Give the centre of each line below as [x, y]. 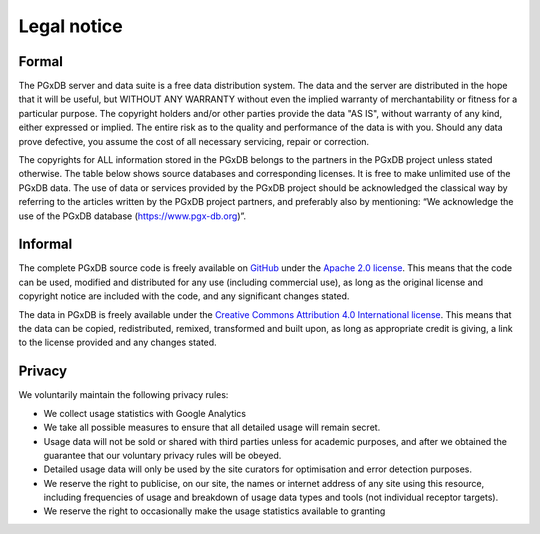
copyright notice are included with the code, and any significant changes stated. [184, 296]
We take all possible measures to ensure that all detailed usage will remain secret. [212, 427]
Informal [45, 244]
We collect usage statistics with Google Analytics [145, 413]
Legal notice [71, 26]
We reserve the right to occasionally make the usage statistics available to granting [214, 511]
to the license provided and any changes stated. [117, 342]
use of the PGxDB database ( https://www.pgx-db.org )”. [132, 216]
